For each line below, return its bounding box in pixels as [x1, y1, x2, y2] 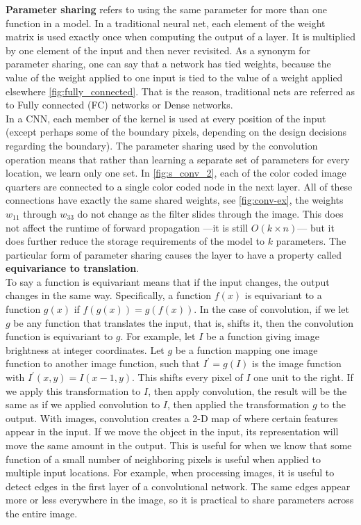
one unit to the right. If [253, 370, 353, 385]
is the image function [252, 356, 342, 371]
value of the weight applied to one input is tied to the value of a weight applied [6, 70, 343, 84]
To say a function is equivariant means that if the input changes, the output [6, 274, 330, 289]
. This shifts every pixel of [132, 370, 243, 385]
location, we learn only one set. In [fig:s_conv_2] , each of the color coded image [6, 165, 346, 180]
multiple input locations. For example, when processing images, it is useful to [6, 465, 335, 480]
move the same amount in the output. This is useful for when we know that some [6, 438, 352, 452]
